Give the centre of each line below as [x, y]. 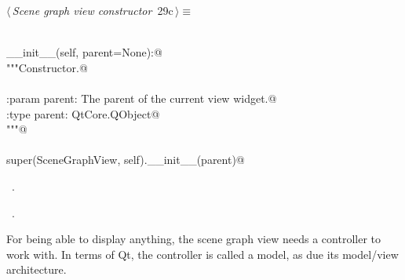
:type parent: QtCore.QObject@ [83, 113]
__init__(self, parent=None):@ [84, 52]
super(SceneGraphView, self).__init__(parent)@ [126, 160]
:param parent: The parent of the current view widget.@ [142, 98]
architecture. [36, 269]
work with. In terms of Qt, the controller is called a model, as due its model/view [202, 254]
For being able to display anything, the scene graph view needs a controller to [193, 239]
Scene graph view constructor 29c [93, 10]
